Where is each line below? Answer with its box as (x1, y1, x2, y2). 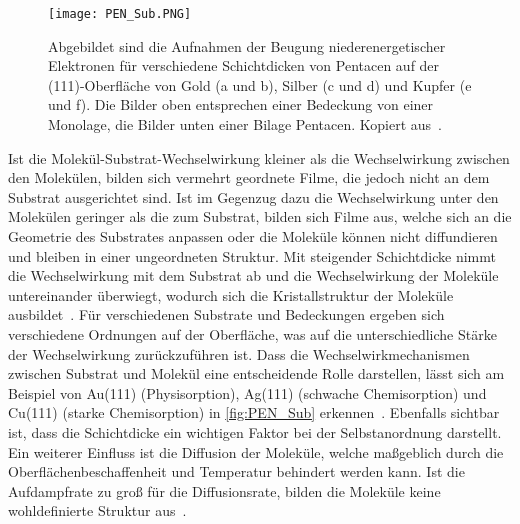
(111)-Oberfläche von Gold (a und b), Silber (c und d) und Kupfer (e (48, 74, 472, 95)
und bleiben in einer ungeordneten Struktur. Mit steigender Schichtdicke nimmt (8, 245, 496, 266)
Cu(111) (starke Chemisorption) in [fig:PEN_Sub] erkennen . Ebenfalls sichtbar (8, 402, 500, 423)
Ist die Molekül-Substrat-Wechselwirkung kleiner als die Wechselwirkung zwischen (8, 147, 510, 168)
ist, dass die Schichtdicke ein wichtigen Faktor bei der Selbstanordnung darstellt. (8, 421, 502, 442)
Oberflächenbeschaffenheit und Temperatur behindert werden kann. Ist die (8, 461, 465, 482)
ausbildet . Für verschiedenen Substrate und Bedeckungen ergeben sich (8, 304, 445, 325)
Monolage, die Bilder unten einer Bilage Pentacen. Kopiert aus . (48, 114, 442, 135)
